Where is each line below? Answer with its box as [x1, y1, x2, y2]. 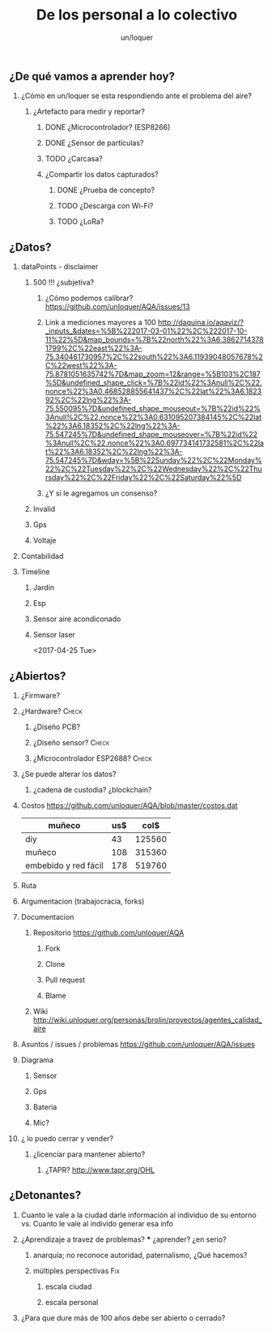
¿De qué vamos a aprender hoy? [9, 69, 176, 83]
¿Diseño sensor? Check [32, 737, 110, 747]
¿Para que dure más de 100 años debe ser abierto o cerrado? [20, 1312, 226, 1323]
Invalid [32, 504, 56, 514]
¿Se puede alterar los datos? [20, 769, 117, 779]
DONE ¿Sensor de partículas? [45, 138, 144, 148]
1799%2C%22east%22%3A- [45, 343, 142, 354]
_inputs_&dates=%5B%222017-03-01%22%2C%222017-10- [45, 326, 248, 336]
